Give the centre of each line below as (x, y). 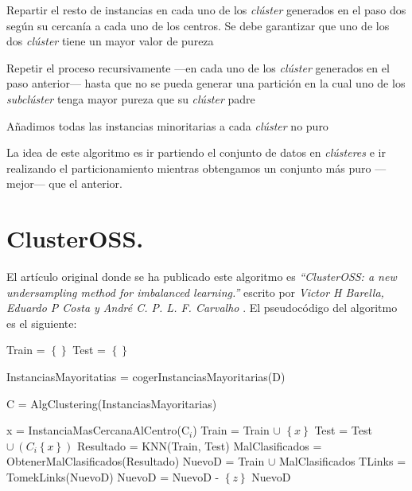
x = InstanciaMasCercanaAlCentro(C (98, 430)
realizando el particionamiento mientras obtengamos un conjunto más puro (189, 168)
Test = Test (343, 430)
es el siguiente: (42, 323)
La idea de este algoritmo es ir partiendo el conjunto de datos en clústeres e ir (196, 152)
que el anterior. (86, 183)
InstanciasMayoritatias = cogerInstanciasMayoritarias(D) (146, 377)
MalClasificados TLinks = (342, 461)
